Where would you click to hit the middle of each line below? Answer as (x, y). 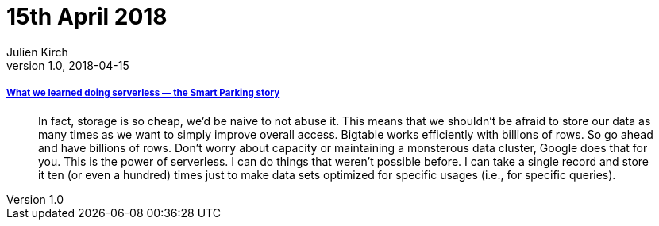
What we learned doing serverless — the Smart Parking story (143, 93)
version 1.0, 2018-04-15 (68, 65)
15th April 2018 (87, 17)
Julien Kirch (37, 52)
